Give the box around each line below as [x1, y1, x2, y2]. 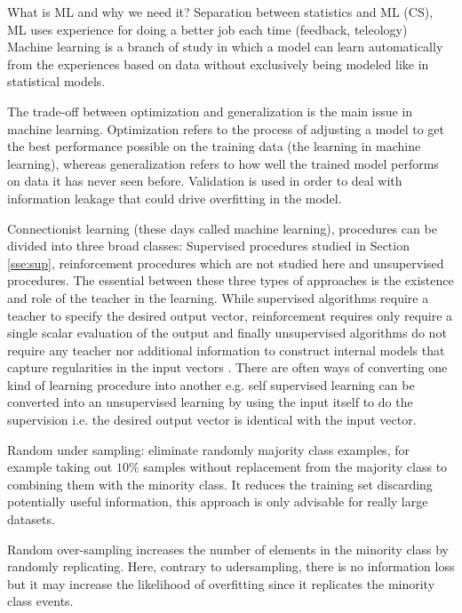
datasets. [7, 510, 55, 529]
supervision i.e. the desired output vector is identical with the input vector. [7, 410, 417, 429]
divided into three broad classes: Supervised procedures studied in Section [7, 236, 410, 255]
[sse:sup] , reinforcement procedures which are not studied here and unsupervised [7, 253, 444, 272]
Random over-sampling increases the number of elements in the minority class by [7, 539, 449, 558]
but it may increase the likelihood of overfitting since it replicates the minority [7, 574, 435, 593]
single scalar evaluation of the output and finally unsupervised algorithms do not [7, 323, 447, 342]
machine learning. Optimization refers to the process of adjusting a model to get [7, 119, 445, 138]
